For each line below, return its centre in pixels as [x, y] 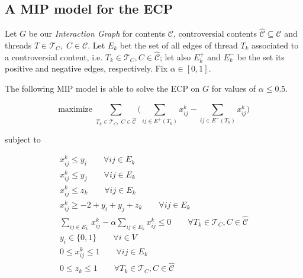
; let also [175, 56]
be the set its [261, 56]
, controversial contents [215, 33]
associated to [275, 45]
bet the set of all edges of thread [179, 45]
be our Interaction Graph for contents [97, 33]
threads [18, 45]
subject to [23, 139]
